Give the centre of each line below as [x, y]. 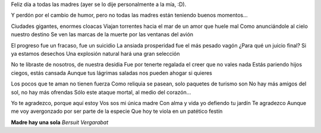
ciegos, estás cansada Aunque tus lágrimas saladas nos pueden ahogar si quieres [111, 73]
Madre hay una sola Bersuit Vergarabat [60, 122]
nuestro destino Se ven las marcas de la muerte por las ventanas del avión [102, 34]
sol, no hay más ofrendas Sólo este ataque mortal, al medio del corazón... [101, 92]
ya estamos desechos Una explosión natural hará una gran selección [95, 53]
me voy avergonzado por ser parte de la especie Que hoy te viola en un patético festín [117, 111]
